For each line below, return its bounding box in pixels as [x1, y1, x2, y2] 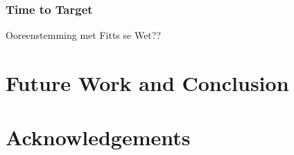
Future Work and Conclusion [6, 69, 289, 97]
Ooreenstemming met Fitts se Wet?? [6, 28, 162, 42]
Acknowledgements [6, 123, 191, 152]
